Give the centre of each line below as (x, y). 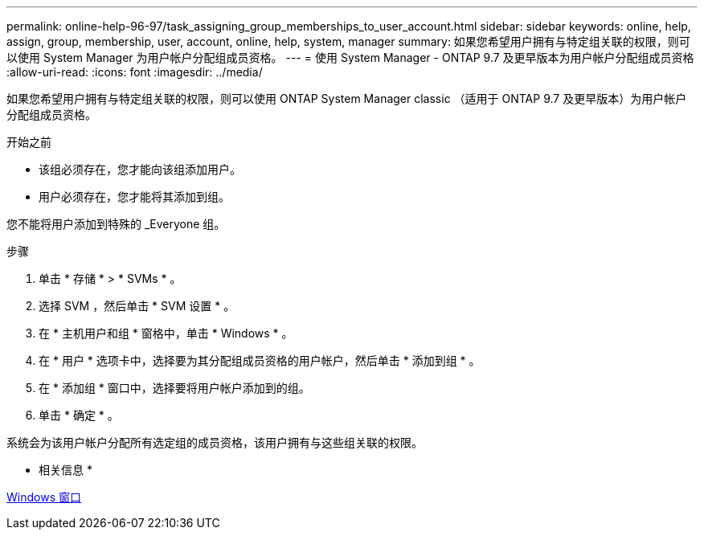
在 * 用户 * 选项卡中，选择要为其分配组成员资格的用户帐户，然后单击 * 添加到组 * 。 (260, 360)
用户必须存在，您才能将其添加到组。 (134, 196)
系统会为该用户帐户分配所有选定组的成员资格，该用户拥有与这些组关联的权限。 (215, 442)
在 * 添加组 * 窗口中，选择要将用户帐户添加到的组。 (174, 388)
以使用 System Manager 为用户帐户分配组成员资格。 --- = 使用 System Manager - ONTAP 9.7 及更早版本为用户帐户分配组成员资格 (350, 57)
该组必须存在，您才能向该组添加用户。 (140, 169)
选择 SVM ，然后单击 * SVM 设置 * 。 (137, 306)
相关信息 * (65, 470)
